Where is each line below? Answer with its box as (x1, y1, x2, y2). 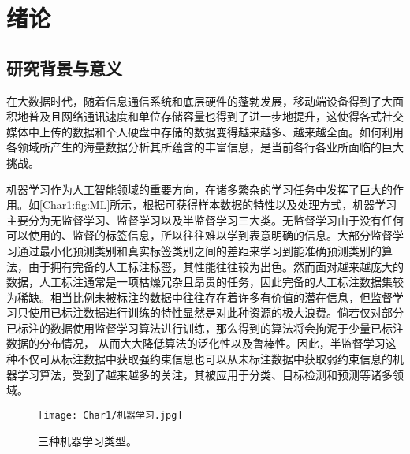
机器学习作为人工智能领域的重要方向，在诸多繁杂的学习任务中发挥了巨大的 (6, 180, 393, 197)
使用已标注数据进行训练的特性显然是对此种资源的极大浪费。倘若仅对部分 (28, 304, 404, 321)
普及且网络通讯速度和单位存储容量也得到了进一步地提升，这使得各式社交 (28, 108, 404, 125)
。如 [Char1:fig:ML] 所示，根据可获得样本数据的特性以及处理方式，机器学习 (17, 196, 397, 213)
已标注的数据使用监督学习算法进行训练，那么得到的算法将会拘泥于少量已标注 (6, 319, 404, 336)
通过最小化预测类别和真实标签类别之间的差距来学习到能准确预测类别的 (17, 242, 382, 259)
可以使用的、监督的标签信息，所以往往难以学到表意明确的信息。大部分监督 (6, 227, 393, 244)
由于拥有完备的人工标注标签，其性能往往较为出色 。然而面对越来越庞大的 (28, 258, 404, 274)
